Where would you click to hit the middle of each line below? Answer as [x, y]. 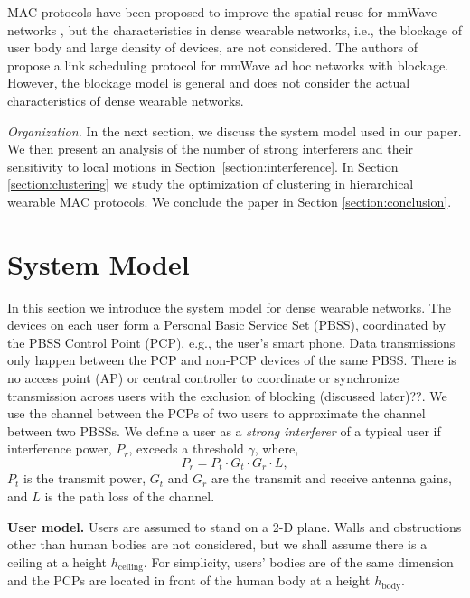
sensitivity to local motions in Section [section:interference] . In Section [203, 166]
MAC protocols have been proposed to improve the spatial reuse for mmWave [222, 12]
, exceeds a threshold [186, 448]
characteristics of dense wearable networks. [126, 100]
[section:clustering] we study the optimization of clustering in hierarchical [211, 184]
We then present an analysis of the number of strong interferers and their [211, 149]
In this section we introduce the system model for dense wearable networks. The [229, 307]
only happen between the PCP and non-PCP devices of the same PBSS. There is [232, 360]
